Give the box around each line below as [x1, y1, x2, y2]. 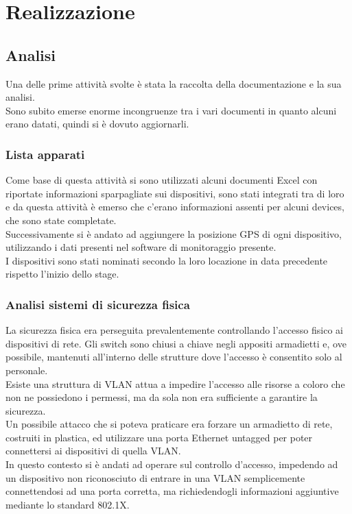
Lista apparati [5, 145, 85, 162]
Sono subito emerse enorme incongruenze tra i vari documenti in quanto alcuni [5, 103, 337, 117]
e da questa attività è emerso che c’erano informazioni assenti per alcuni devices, [5, 199, 344, 214]
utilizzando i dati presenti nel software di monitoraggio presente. [5, 240, 277, 254]
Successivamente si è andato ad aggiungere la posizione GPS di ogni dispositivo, [5, 226, 342, 241]
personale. [5, 363, 48, 377]
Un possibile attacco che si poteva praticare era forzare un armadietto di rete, [5, 417, 333, 431]
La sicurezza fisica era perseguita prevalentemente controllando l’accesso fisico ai [5, 323, 343, 337]
